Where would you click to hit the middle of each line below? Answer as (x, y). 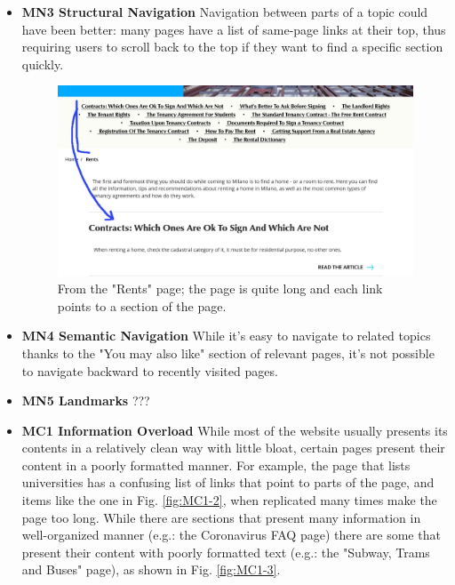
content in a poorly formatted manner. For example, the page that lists (216, 465)
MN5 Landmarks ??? (86, 401)
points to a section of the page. (142, 305)
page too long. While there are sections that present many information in (221, 517)
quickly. (43, 64)
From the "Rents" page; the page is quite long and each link (220, 288)
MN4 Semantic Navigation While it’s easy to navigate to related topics (226, 336)
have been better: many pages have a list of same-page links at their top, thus (234, 29)
